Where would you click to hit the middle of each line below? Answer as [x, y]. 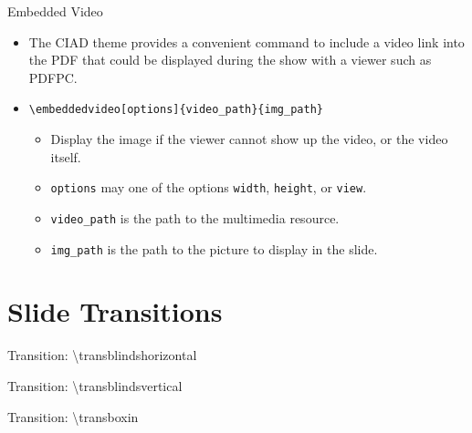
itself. [66, 156]
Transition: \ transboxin [73, 416]
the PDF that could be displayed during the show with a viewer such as [230, 60]
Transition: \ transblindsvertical [95, 385]
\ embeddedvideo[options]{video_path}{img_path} [176, 110]
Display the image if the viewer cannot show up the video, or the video [249, 139]
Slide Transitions [115, 311]
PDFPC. [53, 77]
